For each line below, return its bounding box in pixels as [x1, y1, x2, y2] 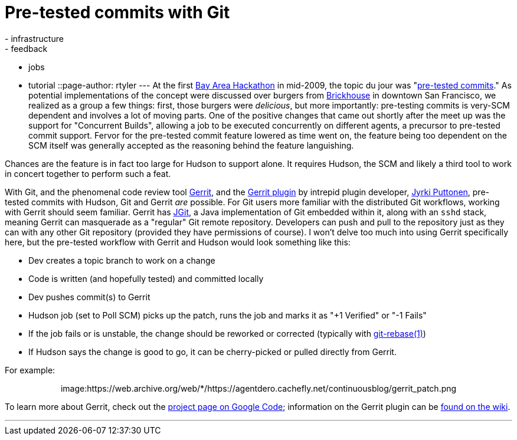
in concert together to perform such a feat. [5, 168, 171, 179]
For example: [5, 365, 55, 375]
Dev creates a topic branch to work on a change [28, 255, 215, 265]
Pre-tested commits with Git [5, 2, 230, 22]
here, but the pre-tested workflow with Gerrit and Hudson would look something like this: [5, 237, 351, 247]
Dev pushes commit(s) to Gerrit [28, 291, 150, 302]
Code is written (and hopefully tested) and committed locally [28, 273, 264, 284]
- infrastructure [5, 33, 64, 44]
